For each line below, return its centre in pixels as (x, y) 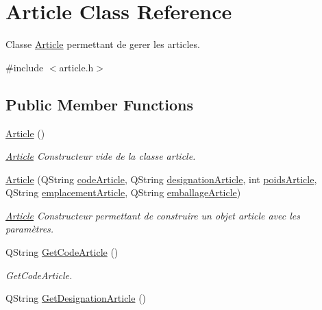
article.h (76, 67)
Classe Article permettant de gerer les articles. (103, 44)
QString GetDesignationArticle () (76, 298)
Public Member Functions (99, 104)
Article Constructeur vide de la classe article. (101, 156)
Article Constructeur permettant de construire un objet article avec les (153, 215)
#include (25, 67)
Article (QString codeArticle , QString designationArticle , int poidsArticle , (161, 179)
